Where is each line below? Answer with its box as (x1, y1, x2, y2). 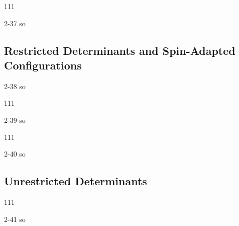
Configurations (4, 57, 82, 72)
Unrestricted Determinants (4, 173, 147, 189)
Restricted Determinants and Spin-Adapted (4, 42, 235, 58)
